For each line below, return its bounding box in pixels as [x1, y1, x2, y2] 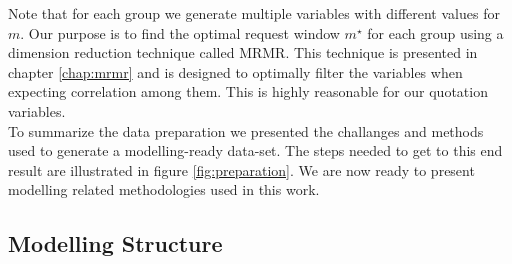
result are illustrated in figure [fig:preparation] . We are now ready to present [8, 159, 475, 180]
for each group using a [367, 22, 504, 43]
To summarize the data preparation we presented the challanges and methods [8, 120, 484, 141]
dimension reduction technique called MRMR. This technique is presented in [8, 42, 478, 63]
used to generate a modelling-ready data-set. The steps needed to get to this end [8, 140, 503, 161]
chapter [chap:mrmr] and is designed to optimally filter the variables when [8, 61, 463, 82]
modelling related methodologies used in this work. [8, 179, 320, 200]
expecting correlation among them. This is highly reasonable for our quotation [8, 81, 488, 102]
